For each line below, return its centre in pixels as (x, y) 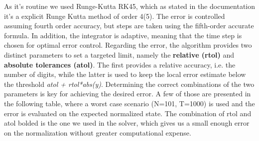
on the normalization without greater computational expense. (98, 132)
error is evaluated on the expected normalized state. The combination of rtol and (128, 113)
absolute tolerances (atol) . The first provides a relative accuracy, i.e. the (120, 64)
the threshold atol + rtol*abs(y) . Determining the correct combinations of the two (129, 84)
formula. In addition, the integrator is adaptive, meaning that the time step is (123, 35)
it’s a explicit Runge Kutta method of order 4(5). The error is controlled (115, 16)
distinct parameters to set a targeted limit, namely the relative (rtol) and (119, 54)
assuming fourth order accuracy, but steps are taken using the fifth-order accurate (129, 26)
